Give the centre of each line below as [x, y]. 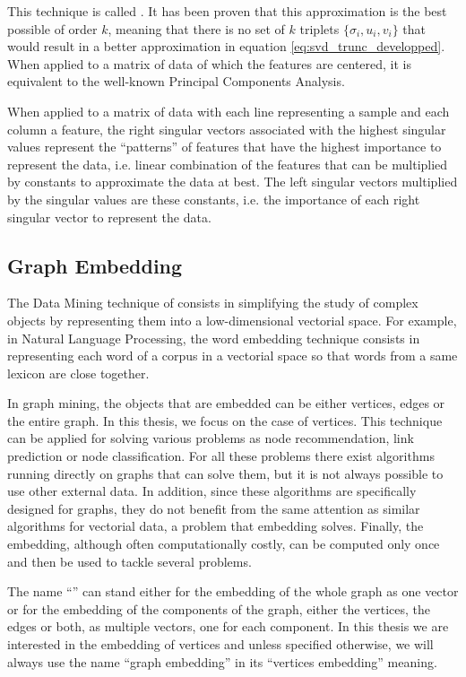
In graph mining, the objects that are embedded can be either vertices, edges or [226, 403]
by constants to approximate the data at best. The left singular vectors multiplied [233, 182]
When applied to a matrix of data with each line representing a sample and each [229, 111]
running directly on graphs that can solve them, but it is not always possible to [225, 473]
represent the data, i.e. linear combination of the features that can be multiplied [228, 164]
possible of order [52, 28]
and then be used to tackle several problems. [129, 561]
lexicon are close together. [78, 373]
